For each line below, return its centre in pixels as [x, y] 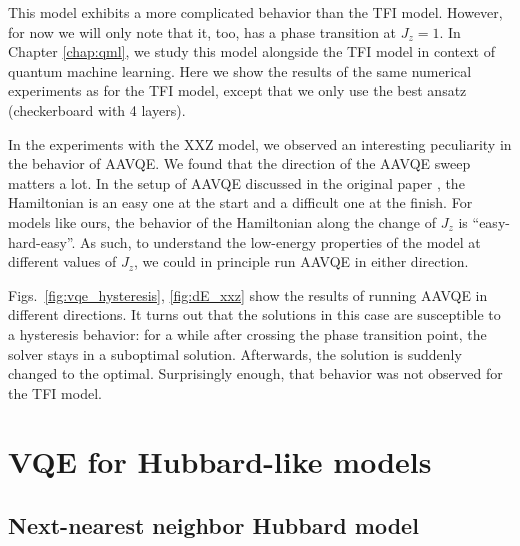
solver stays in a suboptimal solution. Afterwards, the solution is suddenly [235, 353]
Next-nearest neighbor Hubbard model [213, 525]
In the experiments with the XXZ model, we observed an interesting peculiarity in [260, 143]
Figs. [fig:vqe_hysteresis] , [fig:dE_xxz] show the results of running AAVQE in [248, 294]
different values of [62, 261]
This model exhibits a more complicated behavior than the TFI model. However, [255, 12]
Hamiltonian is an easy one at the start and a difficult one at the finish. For [240, 202]
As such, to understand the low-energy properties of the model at [280, 241]
